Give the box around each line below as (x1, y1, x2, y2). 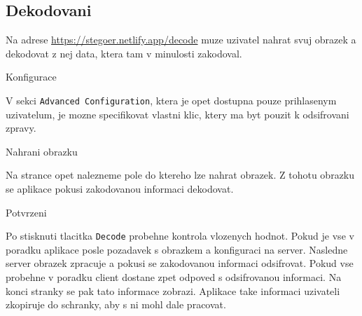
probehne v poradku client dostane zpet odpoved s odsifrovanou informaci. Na (6, 270, 342, 284)
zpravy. (6, 121, 36, 135)
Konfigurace (6, 69, 57, 84)
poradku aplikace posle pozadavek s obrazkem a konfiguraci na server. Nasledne (6, 242, 348, 256)
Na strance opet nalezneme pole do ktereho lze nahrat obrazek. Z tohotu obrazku (6, 167, 355, 182)
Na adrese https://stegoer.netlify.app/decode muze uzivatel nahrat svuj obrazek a (6, 32, 356, 47)
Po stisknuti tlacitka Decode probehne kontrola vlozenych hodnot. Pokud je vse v (6, 228, 354, 243)
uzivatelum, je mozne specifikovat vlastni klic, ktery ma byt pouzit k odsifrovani (6, 107, 349, 121)
